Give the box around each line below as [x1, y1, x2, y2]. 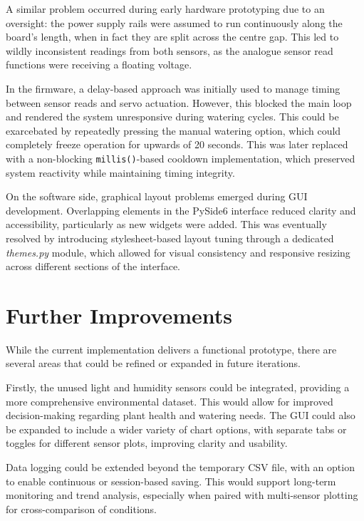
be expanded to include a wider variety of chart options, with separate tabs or [6, 421, 347, 436]
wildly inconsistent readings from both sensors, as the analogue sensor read [6, 43, 333, 58]
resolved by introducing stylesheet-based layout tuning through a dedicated [6, 230, 334, 245]
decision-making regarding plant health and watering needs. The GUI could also [6, 408, 355, 423]
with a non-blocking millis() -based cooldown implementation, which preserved [6, 150, 355, 165]
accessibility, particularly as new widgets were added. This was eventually [6, 217, 327, 232]
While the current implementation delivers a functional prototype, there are [6, 341, 337, 356]
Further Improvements [6, 300, 232, 329]
